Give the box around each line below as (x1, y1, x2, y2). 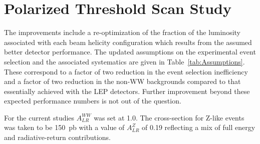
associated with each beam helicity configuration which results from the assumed (4, 36, 252, 47)
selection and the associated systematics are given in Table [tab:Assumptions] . (4, 56, 245, 66)
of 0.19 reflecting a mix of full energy (142, 122, 255, 132)
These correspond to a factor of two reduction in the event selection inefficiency (4, 66, 248, 76)
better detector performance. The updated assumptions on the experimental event (4, 46, 256, 57)
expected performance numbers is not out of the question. (4, 95, 181, 106)
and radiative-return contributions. (4, 132, 111, 142)
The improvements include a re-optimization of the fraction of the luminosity (4, 27, 240, 37)
